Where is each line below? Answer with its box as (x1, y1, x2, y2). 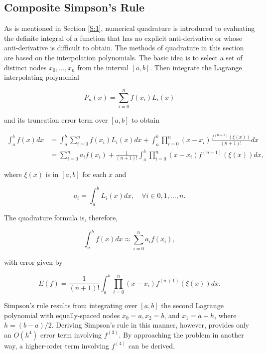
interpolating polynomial (4, 72, 79, 82)
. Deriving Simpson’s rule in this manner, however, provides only (51, 320, 249, 330)
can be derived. (128, 340, 175, 351)
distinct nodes (4, 62, 47, 72)
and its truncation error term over (4, 114, 108, 125)
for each (82, 169, 107, 179)
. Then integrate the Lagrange (150, 62, 242, 72)
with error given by (4, 256, 63, 267)
